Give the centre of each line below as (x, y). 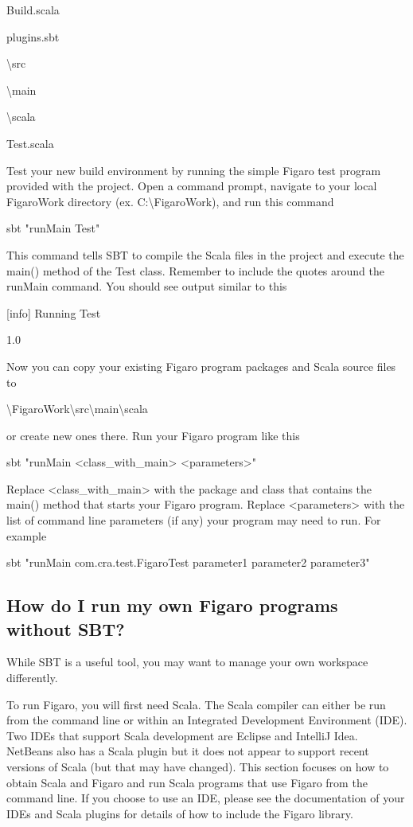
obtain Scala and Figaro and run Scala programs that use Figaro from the (187, 782)
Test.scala (30, 143)
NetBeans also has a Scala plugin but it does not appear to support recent (188, 751)
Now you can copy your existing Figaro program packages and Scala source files (201, 366)
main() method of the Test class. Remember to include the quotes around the (195, 270)
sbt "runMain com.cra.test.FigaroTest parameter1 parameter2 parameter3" (188, 562)
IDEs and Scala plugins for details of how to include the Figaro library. (180, 813)
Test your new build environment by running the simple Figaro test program (194, 170)
